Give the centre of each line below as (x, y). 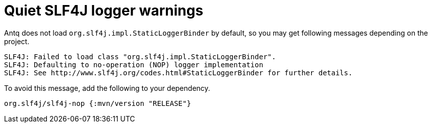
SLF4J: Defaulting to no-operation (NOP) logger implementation (134, 65)
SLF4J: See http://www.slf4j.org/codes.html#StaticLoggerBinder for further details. (178, 73)
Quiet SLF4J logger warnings (104, 11)
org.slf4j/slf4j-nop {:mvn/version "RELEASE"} (98, 103)
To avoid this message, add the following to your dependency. (107, 88)
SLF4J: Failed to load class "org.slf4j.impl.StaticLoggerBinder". (140, 56)
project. (17, 41)
